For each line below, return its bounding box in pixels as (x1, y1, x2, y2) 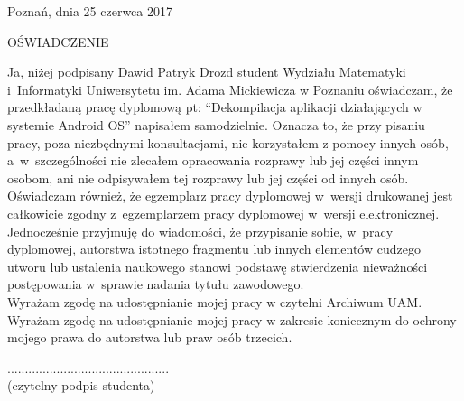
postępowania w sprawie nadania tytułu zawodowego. (7, 275, 304, 294)
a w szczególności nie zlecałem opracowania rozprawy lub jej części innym (7, 151, 419, 170)
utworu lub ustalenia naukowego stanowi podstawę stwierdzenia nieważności (7, 256, 428, 275)
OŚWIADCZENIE (7, 32, 109, 51)
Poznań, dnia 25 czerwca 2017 (7, 2, 172, 20)
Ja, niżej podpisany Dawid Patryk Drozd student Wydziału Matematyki (7, 62, 406, 81)
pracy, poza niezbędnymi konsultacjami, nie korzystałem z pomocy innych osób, (7, 133, 449, 152)
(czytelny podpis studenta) (7, 376, 155, 395)
